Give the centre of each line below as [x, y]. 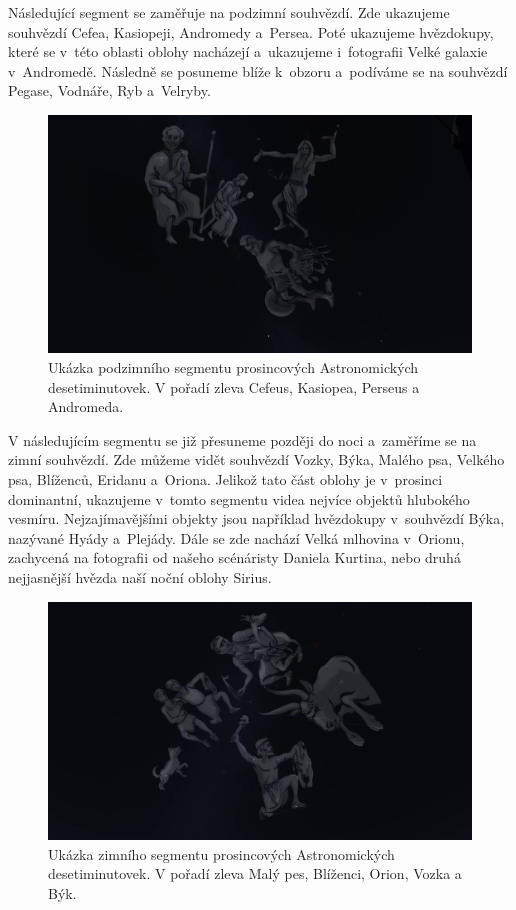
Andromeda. [86, 406]
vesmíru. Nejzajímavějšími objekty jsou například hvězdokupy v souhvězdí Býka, [256, 518]
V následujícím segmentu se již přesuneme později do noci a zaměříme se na [242, 439]
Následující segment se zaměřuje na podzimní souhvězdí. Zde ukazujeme [229, 12]
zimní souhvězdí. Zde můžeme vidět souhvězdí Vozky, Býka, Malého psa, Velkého [256, 459]
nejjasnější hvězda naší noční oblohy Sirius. [140, 577]
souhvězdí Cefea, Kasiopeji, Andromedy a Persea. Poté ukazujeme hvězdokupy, [251, 31]
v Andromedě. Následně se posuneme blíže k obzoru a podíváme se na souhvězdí [258, 70]
